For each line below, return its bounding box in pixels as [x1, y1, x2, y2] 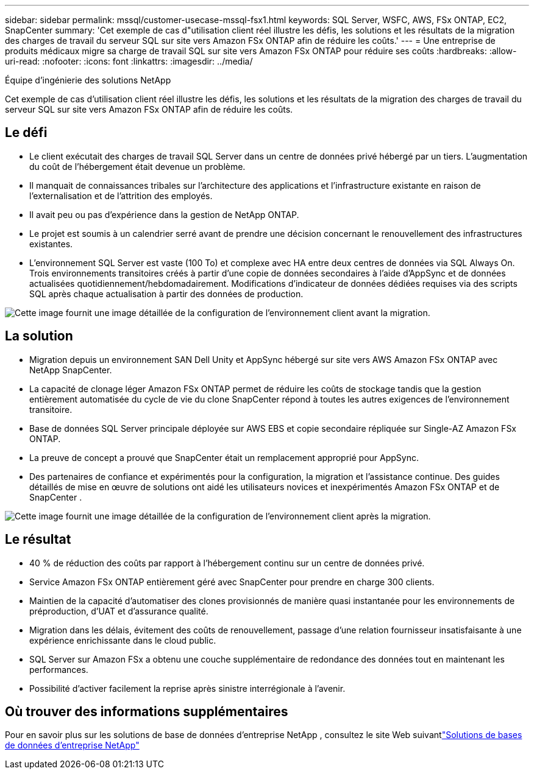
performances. [29, 664, 88, 675]
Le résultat [5, 532, 71, 547]
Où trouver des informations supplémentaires [5, 703, 288, 719]
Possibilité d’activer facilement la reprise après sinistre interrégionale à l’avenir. [29, 683, 346, 694]
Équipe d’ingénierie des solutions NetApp [5, 75, 171, 85]
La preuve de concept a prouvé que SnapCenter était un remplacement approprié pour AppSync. [29, 452, 419, 463]
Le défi [5, 125, 48, 141]
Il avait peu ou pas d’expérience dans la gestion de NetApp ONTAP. [29, 209, 299, 220]
